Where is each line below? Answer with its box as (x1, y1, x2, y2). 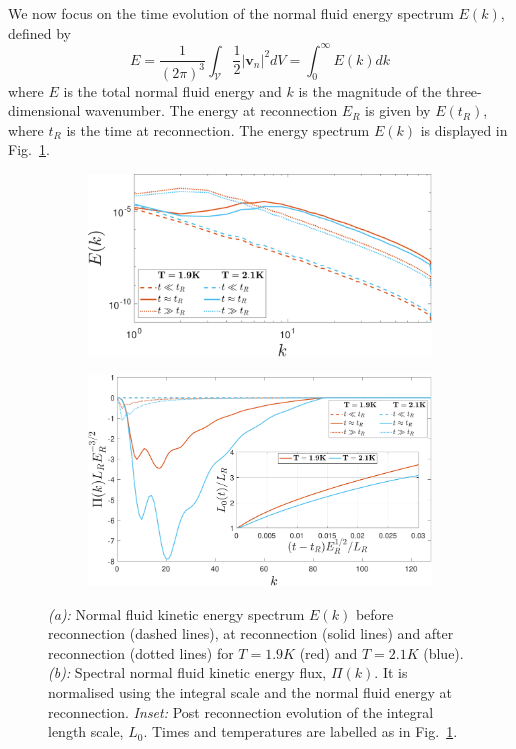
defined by (8, 22, 72, 43)
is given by (365, 100, 431, 121)
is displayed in (420, 119, 508, 140)
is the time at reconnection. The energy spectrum (66, 119, 370, 140)
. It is (374, 662, 408, 683)
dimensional (8, 100, 81, 121)
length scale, (48, 721, 124, 742)
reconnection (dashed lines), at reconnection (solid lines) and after (48, 623, 454, 644)
